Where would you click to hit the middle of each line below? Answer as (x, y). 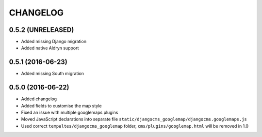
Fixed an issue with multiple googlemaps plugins (70, 113)
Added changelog (39, 99)
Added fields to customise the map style (61, 106)
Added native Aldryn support (50, 48)
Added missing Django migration (54, 42)
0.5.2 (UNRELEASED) (41, 30)
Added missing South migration (53, 74)
